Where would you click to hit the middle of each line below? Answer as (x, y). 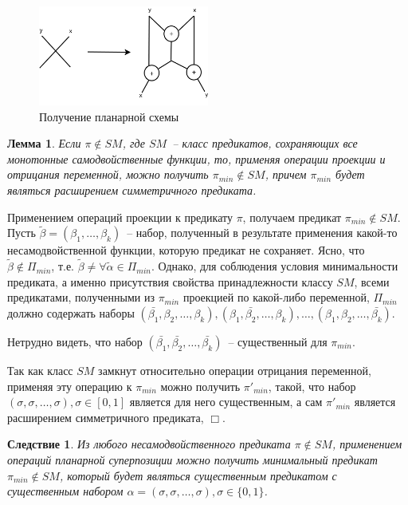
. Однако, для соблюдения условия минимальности (275, 266)
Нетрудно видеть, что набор (75, 341)
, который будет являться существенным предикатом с (198, 475)
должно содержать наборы (71, 312)
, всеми (372, 281)
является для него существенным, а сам (226, 402)
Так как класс (40, 370)
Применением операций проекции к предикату (120, 217)
